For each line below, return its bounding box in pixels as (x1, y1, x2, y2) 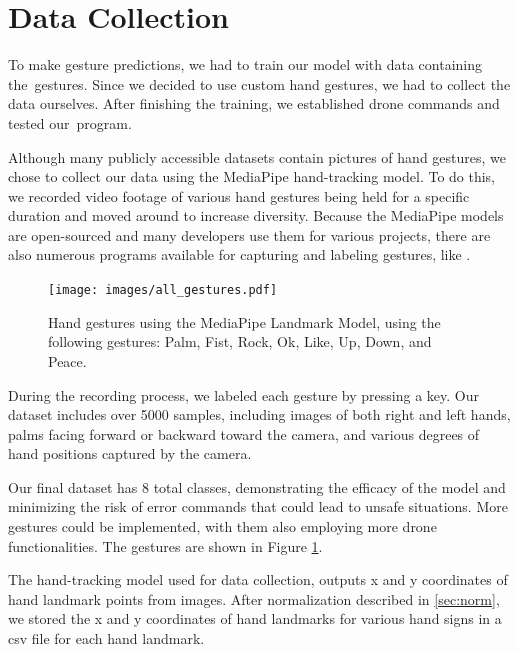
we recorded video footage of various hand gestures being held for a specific (8, 185, 470, 206)
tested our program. (8, 112, 132, 133)
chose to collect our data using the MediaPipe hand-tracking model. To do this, (8, 166, 496, 187)
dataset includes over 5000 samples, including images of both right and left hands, (8, 404, 511, 425)
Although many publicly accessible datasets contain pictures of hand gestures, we (8, 146, 506, 167)
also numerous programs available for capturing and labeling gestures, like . (8, 244, 471, 265)
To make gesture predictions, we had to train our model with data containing (8, 54, 482, 75)
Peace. (48, 350, 87, 371)
